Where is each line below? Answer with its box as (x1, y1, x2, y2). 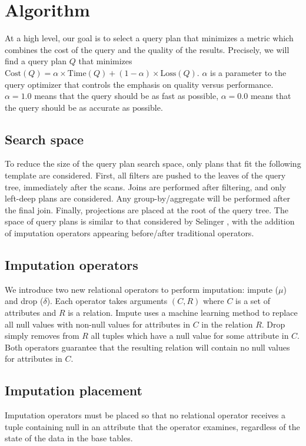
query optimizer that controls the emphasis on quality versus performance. (5, 78, 274, 90)
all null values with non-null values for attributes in (5, 318, 190, 330)
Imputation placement (5, 381, 142, 399)
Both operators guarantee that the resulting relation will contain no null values (5, 341, 290, 353)
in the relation (201, 318, 253, 330)
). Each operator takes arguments (46, 295, 168, 307)
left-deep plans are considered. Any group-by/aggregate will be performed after (5, 192, 290, 204)
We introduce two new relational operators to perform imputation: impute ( (5, 283, 279, 295)
